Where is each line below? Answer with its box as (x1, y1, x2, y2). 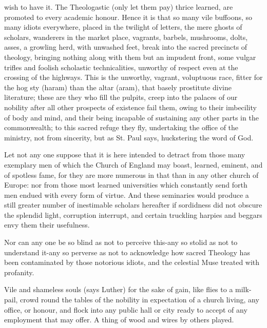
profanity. (4, 266, 34, 277)
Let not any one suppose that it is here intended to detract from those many (4, 149, 245, 160)
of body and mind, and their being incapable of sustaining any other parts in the (4, 112, 259, 122)
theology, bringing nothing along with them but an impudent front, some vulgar (4, 51, 256, 62)
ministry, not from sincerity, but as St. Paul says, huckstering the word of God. (4, 132, 254, 142)
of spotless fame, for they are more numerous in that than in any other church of (4, 169, 259, 180)
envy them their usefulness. (4, 219, 90, 230)
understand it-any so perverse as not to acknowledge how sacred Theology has (4, 247, 250, 257)
